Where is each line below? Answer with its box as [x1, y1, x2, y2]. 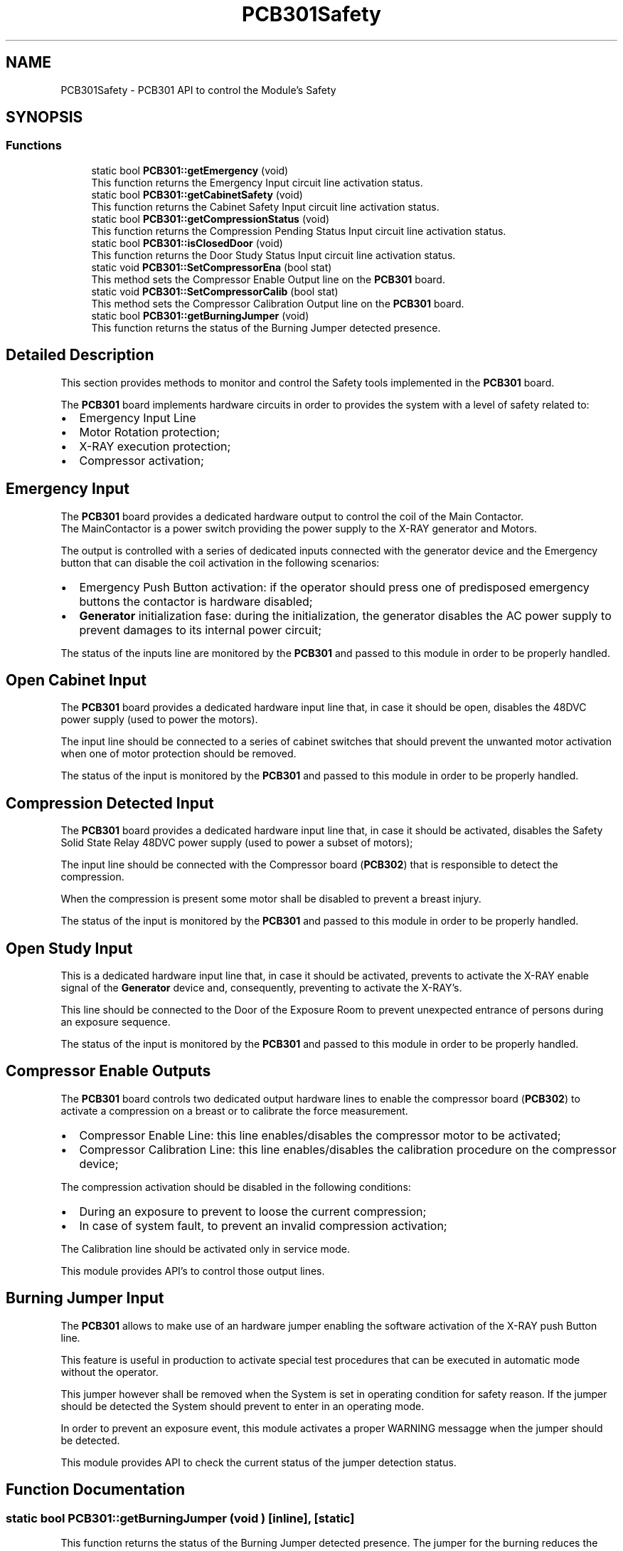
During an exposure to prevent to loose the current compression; [79, 1204, 427, 1219]
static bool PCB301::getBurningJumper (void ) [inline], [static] [6, 1510, 355, 1525]
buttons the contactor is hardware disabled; [79, 594, 313, 609]
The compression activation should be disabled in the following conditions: [60, 1180, 411, 1193]
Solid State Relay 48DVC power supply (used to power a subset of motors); [60, 836, 413, 849]
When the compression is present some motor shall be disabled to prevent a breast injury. [60, 893, 481, 905]
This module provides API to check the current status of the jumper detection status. [60, 1456, 457, 1468]
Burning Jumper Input [6, 1289, 164, 1308]
